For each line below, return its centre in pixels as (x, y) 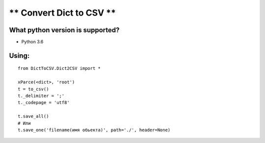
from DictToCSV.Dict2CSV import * (59, 69)
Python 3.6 (32, 42)
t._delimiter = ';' (41, 96)
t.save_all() (33, 116)
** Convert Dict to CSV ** (63, 13)
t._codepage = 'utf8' (44, 103)
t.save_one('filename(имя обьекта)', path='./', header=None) (94, 130)
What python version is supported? (64, 30)
